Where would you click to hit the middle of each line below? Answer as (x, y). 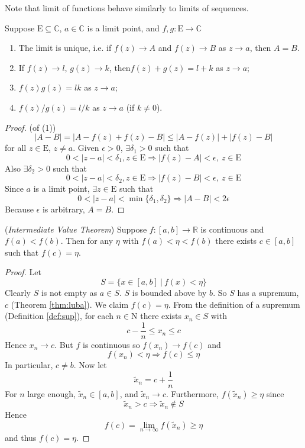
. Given (86, 148)
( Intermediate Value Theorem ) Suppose (76, 229)
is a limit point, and (123, 28)
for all (16, 148)
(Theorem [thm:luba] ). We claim (70, 304)
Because (19, 209)
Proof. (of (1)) (30, 127)
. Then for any (87, 241)
